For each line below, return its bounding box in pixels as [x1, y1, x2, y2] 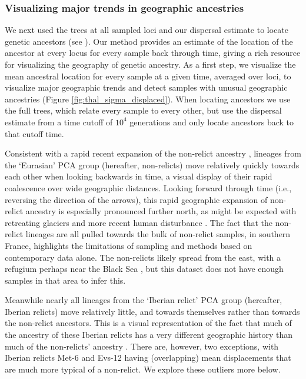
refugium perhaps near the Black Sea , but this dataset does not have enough [5, 262, 284, 275]
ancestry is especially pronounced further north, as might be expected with [25, 205, 297, 217]
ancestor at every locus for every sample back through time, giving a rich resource [5, 46, 301, 59]
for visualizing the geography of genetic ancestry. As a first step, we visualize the [5, 58, 296, 70]
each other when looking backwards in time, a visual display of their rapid [5, 170, 272, 182]
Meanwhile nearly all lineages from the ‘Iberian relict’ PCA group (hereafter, [5, 294, 282, 306]
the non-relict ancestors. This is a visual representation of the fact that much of [5, 317, 292, 329]
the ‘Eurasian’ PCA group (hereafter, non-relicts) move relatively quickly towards [5, 158, 300, 171]
